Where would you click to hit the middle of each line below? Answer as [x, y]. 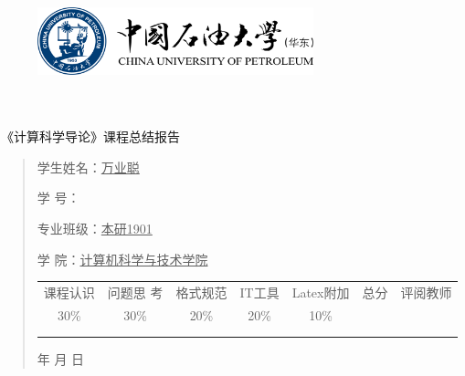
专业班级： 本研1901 [95, 228]
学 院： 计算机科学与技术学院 [122, 259]
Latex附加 [321, 292]
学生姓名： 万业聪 [88, 167]
